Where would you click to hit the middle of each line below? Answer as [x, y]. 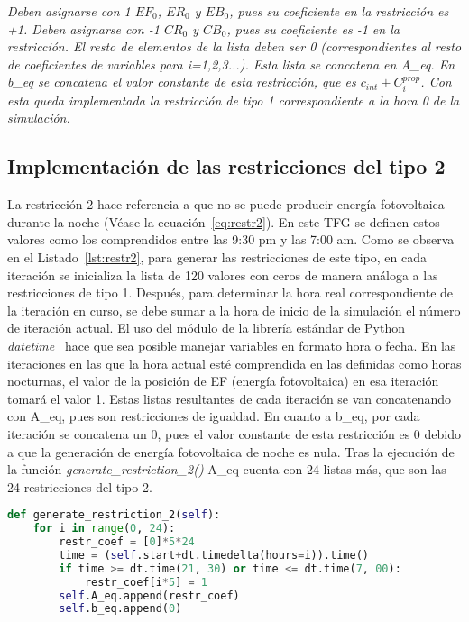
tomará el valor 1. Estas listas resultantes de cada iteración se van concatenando [229, 398]
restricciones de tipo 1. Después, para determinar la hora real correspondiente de [230, 293]
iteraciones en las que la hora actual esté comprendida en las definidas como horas [234, 363]
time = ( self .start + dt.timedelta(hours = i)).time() [214, 555]
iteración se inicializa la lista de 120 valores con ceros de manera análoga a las [223, 274]
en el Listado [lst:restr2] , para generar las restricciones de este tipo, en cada [217, 256]
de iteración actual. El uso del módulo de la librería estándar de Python [206, 328]
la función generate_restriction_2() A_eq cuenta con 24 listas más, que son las [227, 469]
